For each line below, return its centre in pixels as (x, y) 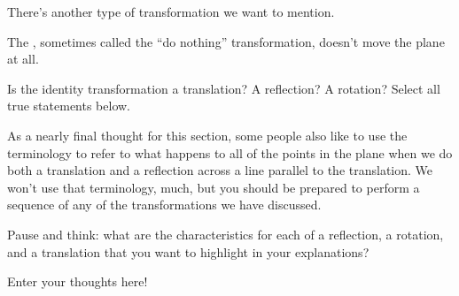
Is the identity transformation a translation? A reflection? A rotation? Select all (224, 88)
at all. (23, 59)
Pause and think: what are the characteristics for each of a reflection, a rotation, (226, 234)
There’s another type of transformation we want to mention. (171, 11)
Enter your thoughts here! (78, 281)
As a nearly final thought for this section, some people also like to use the (207, 135)
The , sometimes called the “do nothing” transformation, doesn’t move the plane (226, 41)
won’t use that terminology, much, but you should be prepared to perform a (214, 187)
